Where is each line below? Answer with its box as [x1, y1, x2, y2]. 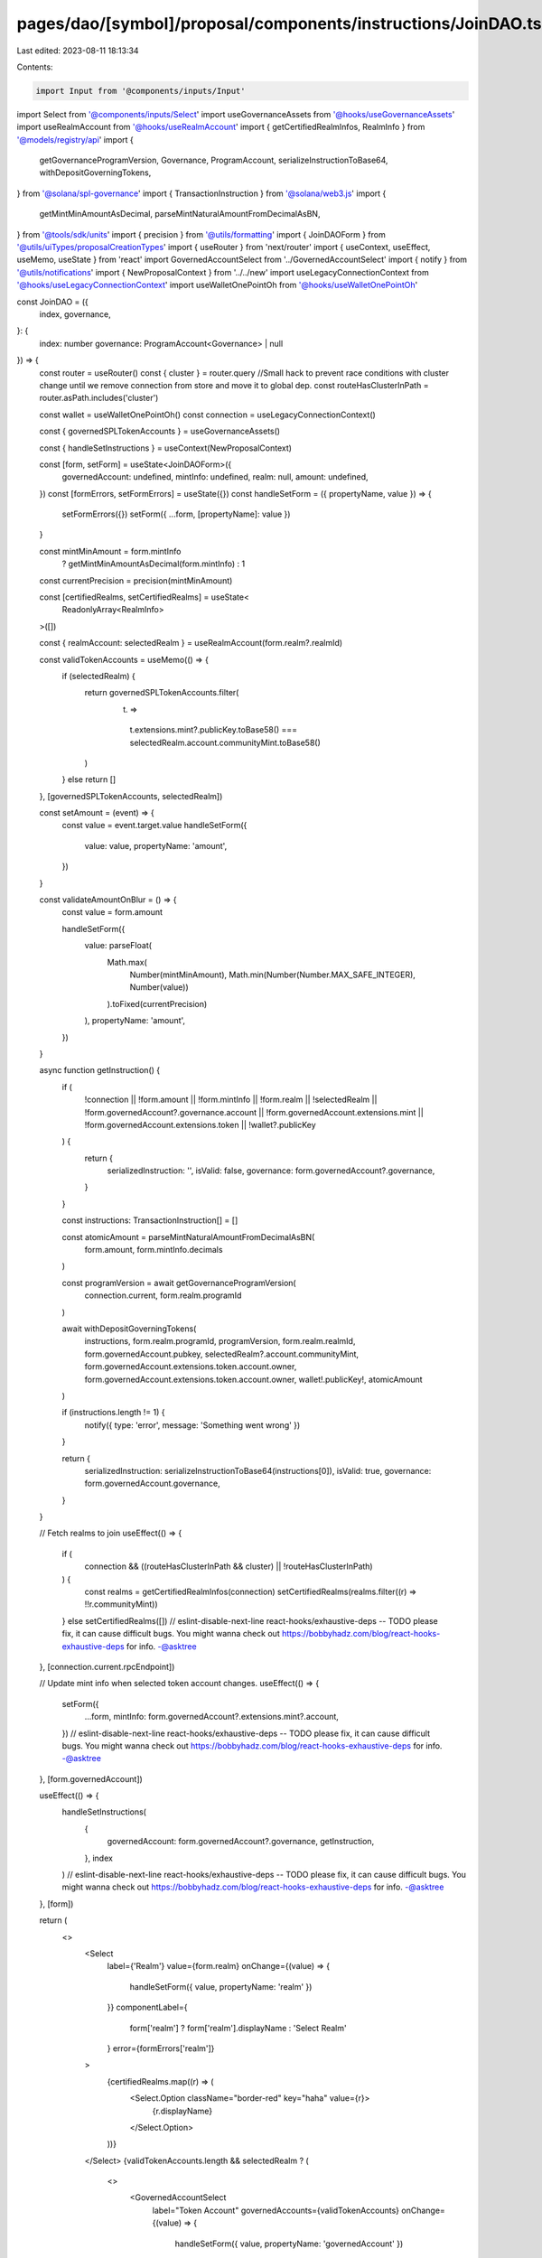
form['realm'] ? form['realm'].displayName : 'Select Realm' [129, 2022, 347, 2033]
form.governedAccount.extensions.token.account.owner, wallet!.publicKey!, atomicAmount [84, 1374, 424, 1385]
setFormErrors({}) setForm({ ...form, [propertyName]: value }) [61, 509, 291, 519]
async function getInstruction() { [39, 1065, 161, 1076]
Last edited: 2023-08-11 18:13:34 [16, 45, 139, 56]
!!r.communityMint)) [84, 1599, 158, 1610]
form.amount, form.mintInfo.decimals [84, 1245, 223, 1255]
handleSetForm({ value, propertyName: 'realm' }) [129, 1981, 313, 1992]
